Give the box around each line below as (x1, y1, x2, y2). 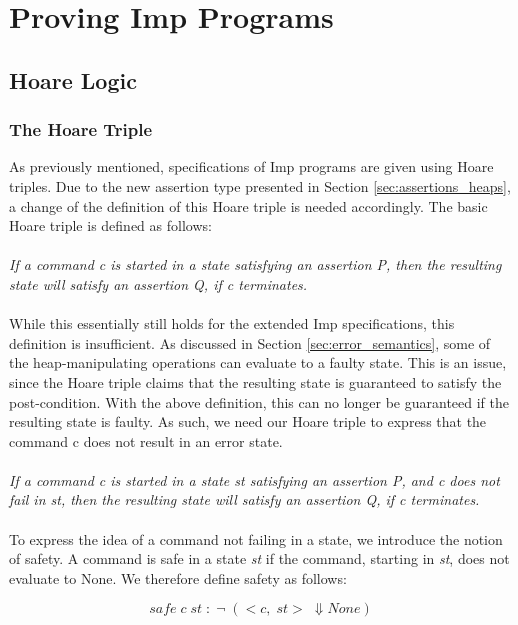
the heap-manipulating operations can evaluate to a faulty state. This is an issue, (9, 352, 507, 373)
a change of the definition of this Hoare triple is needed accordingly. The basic (9, 195, 488, 216)
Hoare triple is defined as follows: (9, 215, 212, 236)
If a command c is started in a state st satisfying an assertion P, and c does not (9, 469, 500, 490)
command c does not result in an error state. (9, 430, 283, 451)
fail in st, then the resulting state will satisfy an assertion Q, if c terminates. (9, 489, 480, 510)
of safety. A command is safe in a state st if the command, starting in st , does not (9, 548, 510, 569)
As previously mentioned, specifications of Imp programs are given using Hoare (9, 156, 494, 177)
